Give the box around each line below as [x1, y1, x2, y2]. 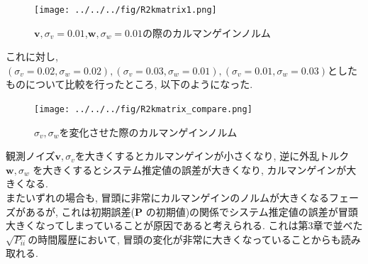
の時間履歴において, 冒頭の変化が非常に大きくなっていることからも [28, 231, 341, 246]
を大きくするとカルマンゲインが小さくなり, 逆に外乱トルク [74, 148, 350, 163]
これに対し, [6, 49, 58, 64]
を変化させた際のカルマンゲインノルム [59, 124, 238, 139]
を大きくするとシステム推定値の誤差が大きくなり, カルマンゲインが [33, 162, 347, 177]
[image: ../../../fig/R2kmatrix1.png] [34, 5, 217, 15]
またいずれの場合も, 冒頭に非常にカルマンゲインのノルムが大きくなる [6, 190, 329, 205]
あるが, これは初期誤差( [25, 204, 135, 219]
